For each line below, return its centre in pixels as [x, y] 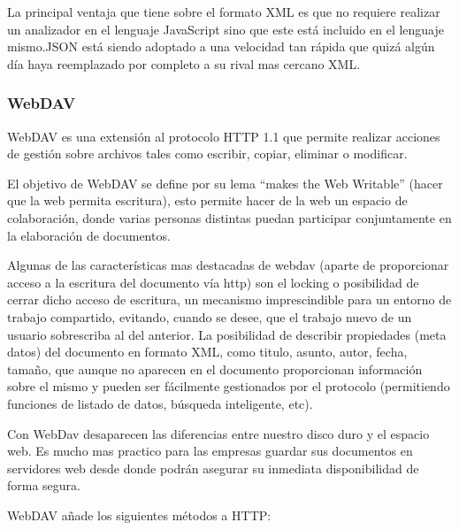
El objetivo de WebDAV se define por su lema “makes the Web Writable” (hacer [225, 183]
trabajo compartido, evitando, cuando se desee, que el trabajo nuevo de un [210, 316]
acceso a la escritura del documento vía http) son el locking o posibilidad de [213, 282]
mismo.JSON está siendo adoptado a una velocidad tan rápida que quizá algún [221, 46]
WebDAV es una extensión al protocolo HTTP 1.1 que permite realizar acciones [224, 136]
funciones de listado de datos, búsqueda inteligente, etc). [160, 403]
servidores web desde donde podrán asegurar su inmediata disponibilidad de [213, 468]
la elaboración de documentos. [89, 235]
